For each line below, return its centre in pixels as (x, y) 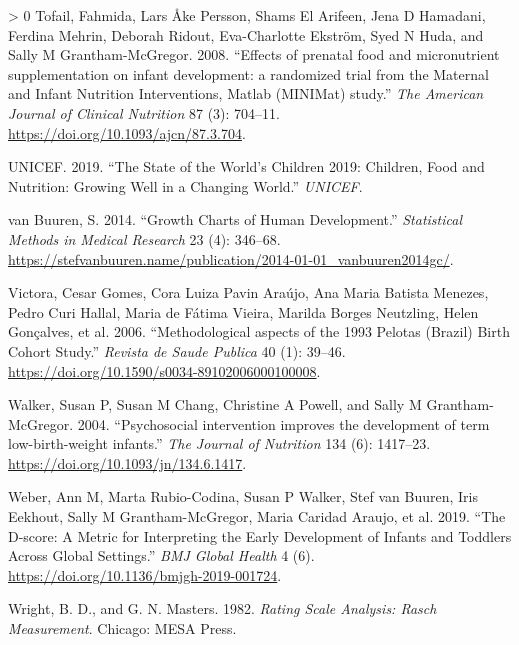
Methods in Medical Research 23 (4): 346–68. (144, 238)
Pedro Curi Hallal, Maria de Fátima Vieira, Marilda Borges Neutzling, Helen (243, 311)
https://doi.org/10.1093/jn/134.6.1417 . (127, 462)
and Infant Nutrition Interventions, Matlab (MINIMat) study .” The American (246, 93)
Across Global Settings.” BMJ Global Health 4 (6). (161, 555)
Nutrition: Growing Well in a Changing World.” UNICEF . (185, 185)
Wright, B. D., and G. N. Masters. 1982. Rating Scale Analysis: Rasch (222, 608)
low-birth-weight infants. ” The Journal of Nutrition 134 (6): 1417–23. (219, 443)
